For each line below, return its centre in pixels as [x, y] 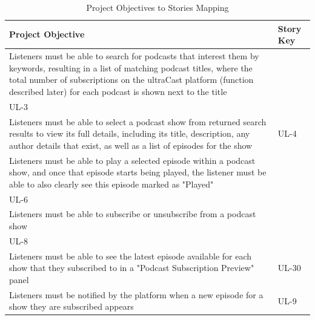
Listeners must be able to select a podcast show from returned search [138, 121]
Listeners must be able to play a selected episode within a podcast [132, 160]
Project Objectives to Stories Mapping [157, 7]
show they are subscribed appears [71, 306]
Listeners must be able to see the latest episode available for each [131, 256]
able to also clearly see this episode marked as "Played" [111, 184]
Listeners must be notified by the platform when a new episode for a [136, 294]
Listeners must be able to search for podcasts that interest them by [134, 56]
